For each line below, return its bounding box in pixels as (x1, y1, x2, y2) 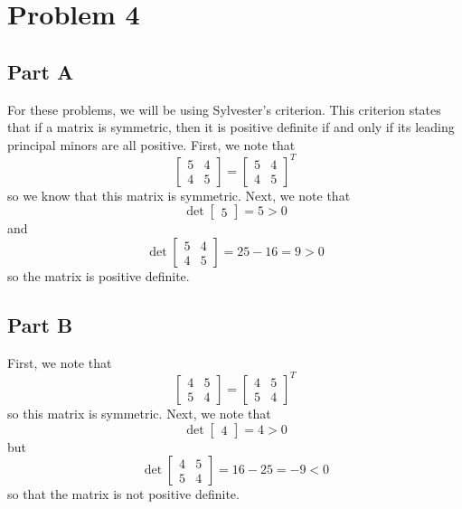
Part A (7, 57, 74, 85)
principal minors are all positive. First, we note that (7, 135, 296, 154)
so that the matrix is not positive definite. (7, 485, 240, 504)
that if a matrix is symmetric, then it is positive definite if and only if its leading (7, 118, 455, 137)
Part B (7, 311, 73, 339)
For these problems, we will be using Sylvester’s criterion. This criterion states (7, 99, 441, 118)
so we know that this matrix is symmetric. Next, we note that (7, 185, 351, 204)
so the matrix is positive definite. (7, 267, 190, 286)
